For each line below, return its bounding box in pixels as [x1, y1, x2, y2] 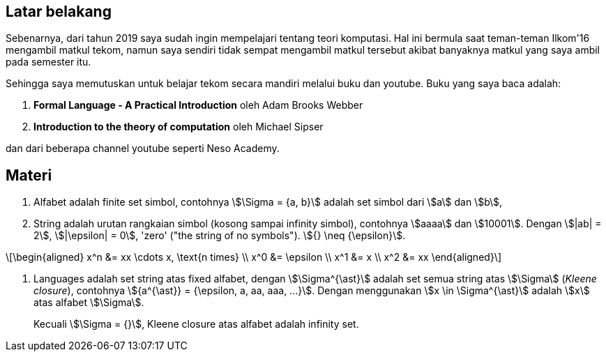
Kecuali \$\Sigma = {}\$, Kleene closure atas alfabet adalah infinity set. [33, 318, 359, 331]
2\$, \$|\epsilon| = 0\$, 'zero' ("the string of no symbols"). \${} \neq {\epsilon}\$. [33, 229, 406, 242]
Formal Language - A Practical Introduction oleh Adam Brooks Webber [33, 99, 363, 112]
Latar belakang [6, 3, 112, 20]
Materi [6, 166, 52, 184]
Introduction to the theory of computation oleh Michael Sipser [33, 121, 324, 133]
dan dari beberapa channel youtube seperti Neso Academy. [6, 142, 280, 155]
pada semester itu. [6, 56, 91, 68]
